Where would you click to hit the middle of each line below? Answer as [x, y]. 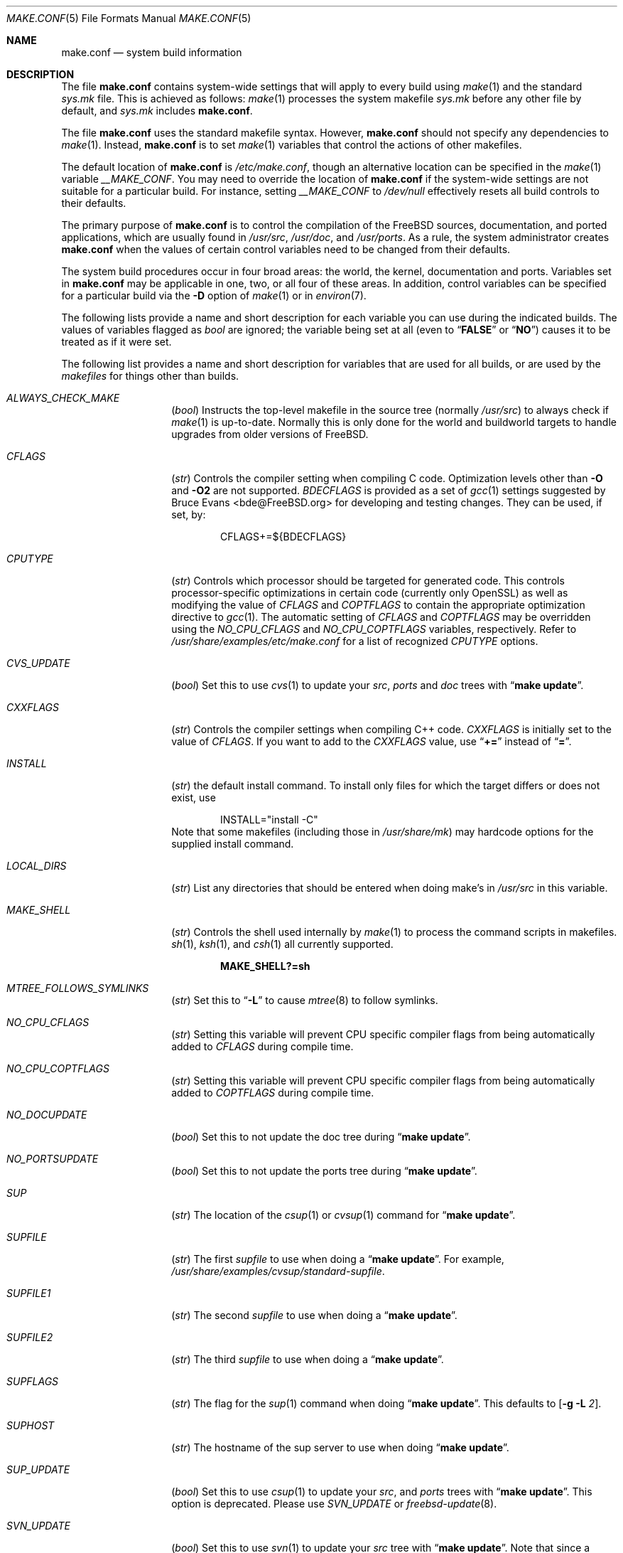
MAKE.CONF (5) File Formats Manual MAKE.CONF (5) [129, 18]
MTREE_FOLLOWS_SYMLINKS [78, 988]
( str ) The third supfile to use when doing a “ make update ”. [308, 1359]
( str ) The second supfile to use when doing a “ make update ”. [314, 1315]
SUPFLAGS [33, 1381]
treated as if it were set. [117, 342]
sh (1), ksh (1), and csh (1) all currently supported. [282, 944]
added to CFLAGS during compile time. [262, 1046]
